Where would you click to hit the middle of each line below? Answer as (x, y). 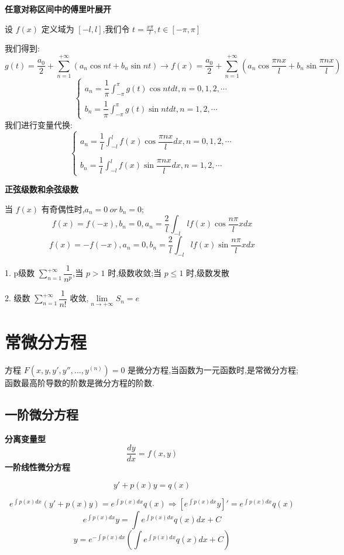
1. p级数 (20, 273)
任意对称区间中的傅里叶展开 (58, 9)
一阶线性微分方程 (37, 467)
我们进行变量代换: (39, 124)
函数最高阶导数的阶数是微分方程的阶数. (80, 382)
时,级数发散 (208, 273)
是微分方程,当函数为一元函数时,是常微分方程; (213, 369)
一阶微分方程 (42, 414)
